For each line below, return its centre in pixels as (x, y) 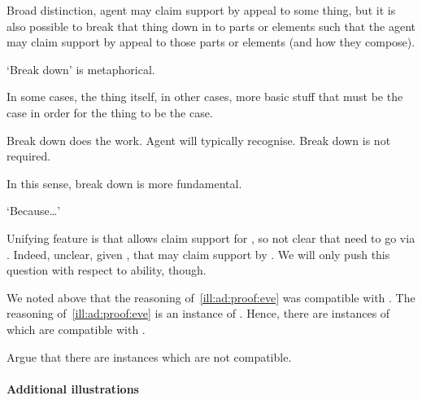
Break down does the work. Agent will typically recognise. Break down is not (199, 140)
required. (29, 156)
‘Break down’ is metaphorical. (81, 69)
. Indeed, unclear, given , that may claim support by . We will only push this (198, 254)
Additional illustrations (73, 388)
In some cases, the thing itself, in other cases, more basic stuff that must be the (205, 97)
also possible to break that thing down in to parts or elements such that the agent (211, 26)
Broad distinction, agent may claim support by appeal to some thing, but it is (201, 10)
